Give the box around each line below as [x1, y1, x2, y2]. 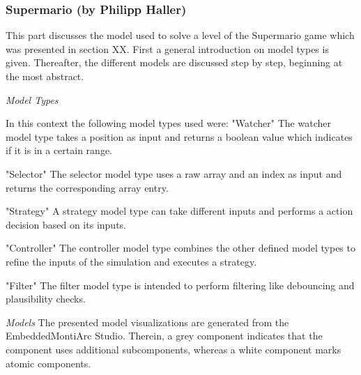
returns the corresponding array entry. [6, 180, 169, 194]
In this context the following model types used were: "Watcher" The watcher [6, 116, 331, 130]
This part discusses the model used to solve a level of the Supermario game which [6, 28, 355, 43]
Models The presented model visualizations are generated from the [6, 314, 289, 329]
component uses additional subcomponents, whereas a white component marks [6, 342, 341, 356]
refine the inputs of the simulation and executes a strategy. [6, 254, 257, 268]
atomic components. [6, 355, 91, 370]
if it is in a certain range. [6, 143, 112, 158]
